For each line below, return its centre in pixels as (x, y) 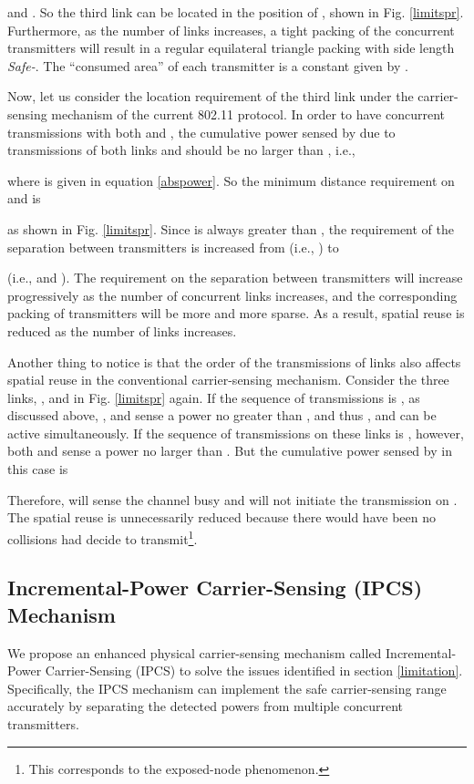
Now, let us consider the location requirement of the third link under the (211, 96)
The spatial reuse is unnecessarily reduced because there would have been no (222, 517)
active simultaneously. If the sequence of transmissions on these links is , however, (236, 433)
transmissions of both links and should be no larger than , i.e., (181, 150)
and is (24, 198)
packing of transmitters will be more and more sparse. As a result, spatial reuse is (236, 313)
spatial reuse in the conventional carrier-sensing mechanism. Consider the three (228, 380)
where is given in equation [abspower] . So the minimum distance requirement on (231, 180)
